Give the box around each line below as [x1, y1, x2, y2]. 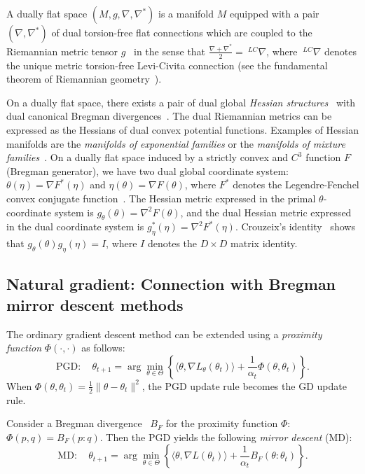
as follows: [81, 340, 125, 355]
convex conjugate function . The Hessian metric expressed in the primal [6, 191, 316, 206]
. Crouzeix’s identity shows [235, 219, 355, 234]
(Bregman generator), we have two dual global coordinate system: [6, 163, 289, 178]
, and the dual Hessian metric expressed [180, 204, 352, 219]
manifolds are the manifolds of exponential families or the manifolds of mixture [6, 136, 345, 151]
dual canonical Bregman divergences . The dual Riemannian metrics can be [6, 109, 332, 123]
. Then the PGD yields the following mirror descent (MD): [99, 429, 352, 444]
